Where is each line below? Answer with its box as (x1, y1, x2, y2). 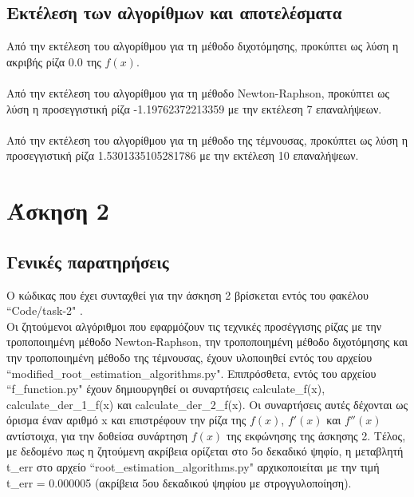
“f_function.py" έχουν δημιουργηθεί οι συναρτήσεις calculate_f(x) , (6, 380, 325, 397)
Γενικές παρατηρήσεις (6, 248, 169, 273)
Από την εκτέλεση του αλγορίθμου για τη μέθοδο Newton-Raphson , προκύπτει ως (6, 84, 390, 101)
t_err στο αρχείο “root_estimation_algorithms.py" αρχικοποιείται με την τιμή (6, 459, 380, 475)
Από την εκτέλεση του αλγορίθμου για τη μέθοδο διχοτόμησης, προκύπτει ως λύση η (6, 38, 399, 54)
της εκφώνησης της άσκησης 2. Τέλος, (226, 427, 406, 443)
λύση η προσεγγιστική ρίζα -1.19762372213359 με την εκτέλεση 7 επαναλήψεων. (6, 100, 382, 117)
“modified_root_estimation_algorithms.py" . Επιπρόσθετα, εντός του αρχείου (6, 364, 377, 381)
